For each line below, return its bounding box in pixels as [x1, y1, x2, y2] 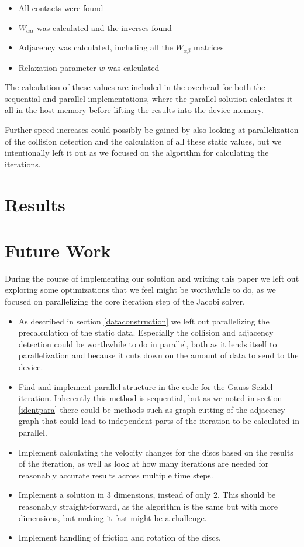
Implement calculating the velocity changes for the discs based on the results [18, 446, 293, 458]
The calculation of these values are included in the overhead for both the [5, 81, 265, 93]
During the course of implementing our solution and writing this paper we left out [5, 272, 299, 284]
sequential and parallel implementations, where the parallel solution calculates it [5, 92, 293, 104]
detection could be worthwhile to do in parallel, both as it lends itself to [18, 337, 277, 350]
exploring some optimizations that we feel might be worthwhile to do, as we [5, 283, 276, 296]
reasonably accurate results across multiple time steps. [18, 469, 213, 481]
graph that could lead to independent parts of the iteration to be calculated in [18, 415, 299, 427]
